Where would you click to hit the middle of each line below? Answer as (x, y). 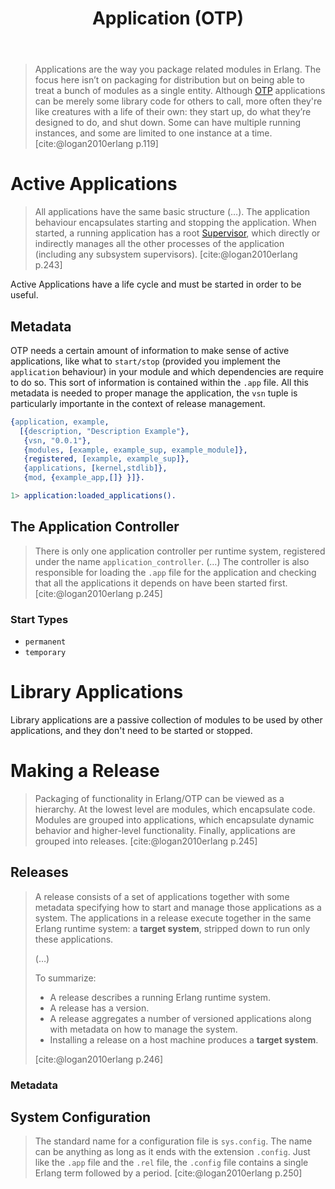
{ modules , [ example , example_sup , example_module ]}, (135, 450)
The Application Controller (95, 527)
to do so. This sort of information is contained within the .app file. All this (159, 382)
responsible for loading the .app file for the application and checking (175, 572)
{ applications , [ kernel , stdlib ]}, (95, 468)
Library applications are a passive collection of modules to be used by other (166, 719)
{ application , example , (60, 422)
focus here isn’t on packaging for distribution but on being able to (169, 80)
